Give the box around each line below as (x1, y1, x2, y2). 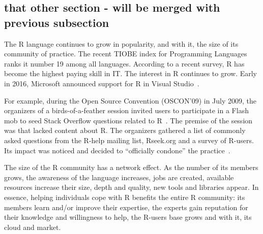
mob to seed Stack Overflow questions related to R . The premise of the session (4, 115, 253, 125)
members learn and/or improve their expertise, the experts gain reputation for (4, 202, 248, 212)
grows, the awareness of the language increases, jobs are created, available (4, 172, 234, 182)
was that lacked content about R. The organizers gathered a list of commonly (4, 125, 246, 136)
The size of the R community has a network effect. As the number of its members (4, 162, 258, 173)
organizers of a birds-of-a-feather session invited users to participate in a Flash (4, 105, 249, 116)
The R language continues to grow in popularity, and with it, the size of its (4, 38, 239, 49)
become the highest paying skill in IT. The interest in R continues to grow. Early (4, 68, 257, 79)
